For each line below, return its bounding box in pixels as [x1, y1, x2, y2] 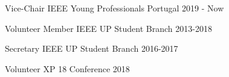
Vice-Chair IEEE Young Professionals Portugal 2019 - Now [5, 2, 224, 14]
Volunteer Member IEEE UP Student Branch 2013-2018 [5, 22, 212, 34]
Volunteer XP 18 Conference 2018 [5, 62, 130, 75]
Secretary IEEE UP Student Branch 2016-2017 [5, 42, 178, 55]
